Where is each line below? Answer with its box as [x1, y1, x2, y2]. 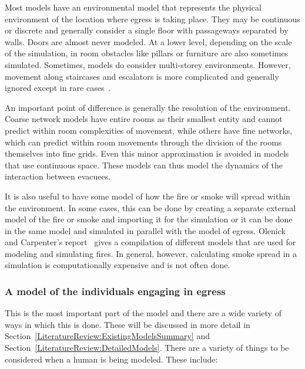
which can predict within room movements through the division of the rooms [5, 136, 282, 148]
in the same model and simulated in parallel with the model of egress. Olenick [5, 224, 286, 236]
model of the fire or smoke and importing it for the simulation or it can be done [5, 213, 293, 225]
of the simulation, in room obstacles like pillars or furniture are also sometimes [5, 47, 289, 59]
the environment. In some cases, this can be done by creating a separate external [5, 201, 296, 214]
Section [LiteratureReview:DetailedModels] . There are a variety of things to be [5, 341, 289, 354]
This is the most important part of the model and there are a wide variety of [5, 307, 281, 319]
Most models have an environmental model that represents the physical [5, 1, 262, 13]
